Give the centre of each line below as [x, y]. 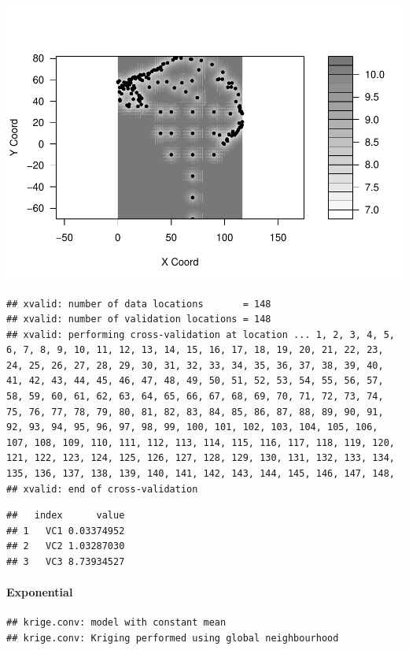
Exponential [40, 592]
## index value [66, 516]
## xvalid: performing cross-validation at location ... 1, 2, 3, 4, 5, [201, 334]
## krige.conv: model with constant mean [116, 623]
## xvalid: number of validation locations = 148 [139, 319]
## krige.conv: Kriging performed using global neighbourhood [173, 638]
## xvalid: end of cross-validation [102, 489]
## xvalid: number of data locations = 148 [139, 304]
